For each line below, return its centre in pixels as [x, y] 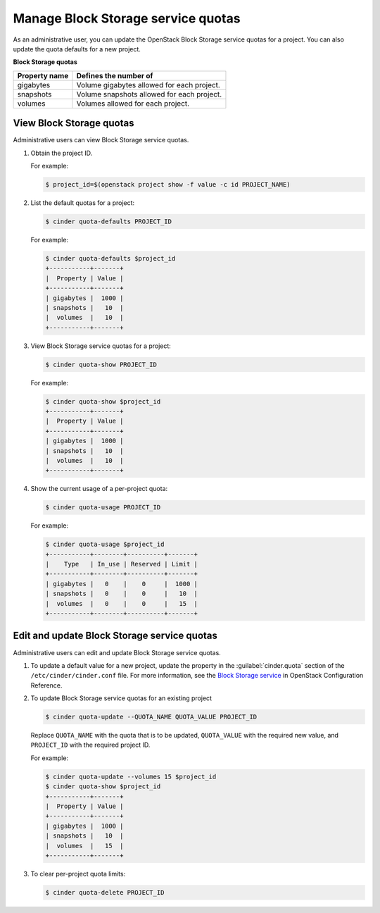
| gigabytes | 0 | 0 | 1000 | [122, 584]
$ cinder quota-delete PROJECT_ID [105, 892]
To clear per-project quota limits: [78, 874]
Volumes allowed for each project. [133, 104]
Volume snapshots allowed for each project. [149, 94]
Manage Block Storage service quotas [127, 18]
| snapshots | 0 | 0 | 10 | [122, 594]
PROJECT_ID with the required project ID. [90, 745]
